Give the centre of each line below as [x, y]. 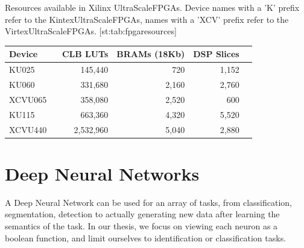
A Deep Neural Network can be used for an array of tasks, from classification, [149, 202]
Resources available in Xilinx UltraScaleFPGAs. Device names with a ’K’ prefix [152, 7]
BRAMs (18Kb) [151, 54]
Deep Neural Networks [102, 173]
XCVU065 [28, 99]
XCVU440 [28, 129]
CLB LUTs [85, 54]
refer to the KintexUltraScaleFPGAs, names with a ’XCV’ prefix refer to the [147, 19]
